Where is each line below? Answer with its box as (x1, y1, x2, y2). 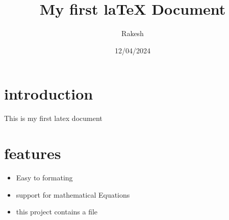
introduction (4, 83, 93, 104)
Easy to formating (16, 172, 73, 182)
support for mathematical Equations (16, 189, 130, 200)
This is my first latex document (4, 113, 103, 123)
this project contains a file (16, 206, 98, 217)
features (4, 143, 61, 164)
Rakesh (121, 28, 144, 39)
